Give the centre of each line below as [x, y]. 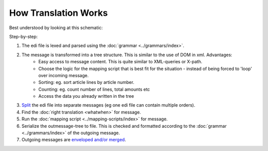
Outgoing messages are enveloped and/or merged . [74, 140]
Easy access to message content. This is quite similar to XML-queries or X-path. [120, 62]
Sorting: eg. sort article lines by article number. [86, 82]
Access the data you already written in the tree [86, 96]
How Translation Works [59, 13]
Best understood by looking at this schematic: [56, 28]
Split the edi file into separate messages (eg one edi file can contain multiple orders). [108, 105]
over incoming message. [64, 75]
